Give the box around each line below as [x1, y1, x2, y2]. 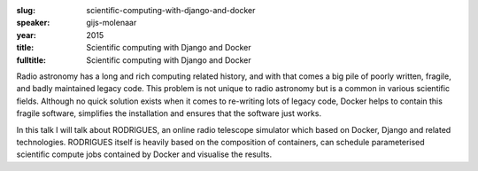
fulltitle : [16, 54, 46, 66]
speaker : [16, 18, 50, 28]
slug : [16, 5, 35, 15]
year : [16, 29, 37, 40]
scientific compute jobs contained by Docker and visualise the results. [16, 149, 273, 159]
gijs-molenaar [86, 18, 137, 28]
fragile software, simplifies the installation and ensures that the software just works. [16, 108, 322, 119]
